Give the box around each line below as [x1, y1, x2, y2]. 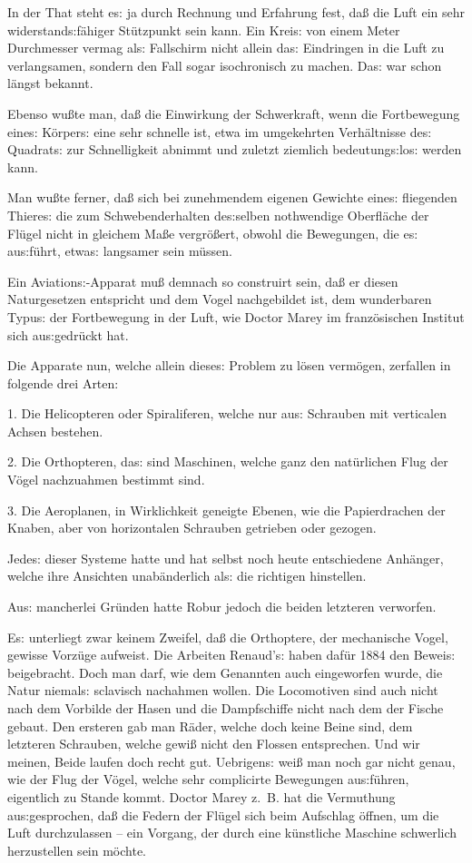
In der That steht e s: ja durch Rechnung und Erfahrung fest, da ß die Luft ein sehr [7, 3, 465, 21]
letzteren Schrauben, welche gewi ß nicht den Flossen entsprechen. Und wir [7, 734, 420, 753]
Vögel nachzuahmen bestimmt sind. [7, 470, 205, 489]
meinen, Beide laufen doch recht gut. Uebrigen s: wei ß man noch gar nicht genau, [7, 751, 456, 770]
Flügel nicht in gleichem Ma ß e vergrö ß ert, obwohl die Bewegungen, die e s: [7, 223, 418, 242]
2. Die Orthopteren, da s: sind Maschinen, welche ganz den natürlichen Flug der [7, 452, 448, 471]
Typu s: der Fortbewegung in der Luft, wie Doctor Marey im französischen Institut [7, 307, 465, 326]
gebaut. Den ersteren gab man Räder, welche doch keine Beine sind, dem [7, 716, 413, 735]
